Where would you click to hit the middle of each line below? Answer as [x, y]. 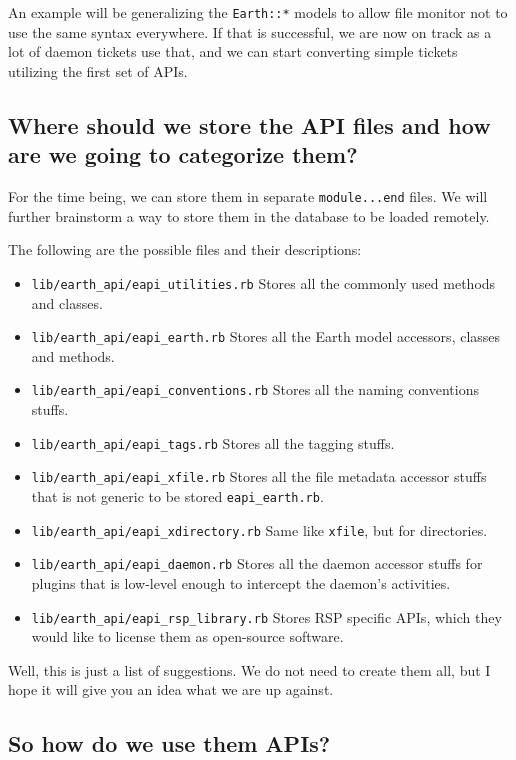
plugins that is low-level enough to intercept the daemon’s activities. [241, 582]
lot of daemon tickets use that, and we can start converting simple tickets [233, 51]
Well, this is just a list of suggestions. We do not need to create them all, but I [249, 669]
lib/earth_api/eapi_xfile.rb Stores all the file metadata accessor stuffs [259, 476]
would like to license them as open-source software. [187, 636]
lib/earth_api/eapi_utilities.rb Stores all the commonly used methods [263, 282]
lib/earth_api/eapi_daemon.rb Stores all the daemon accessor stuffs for [257, 563]
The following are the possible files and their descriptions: [185, 249]
